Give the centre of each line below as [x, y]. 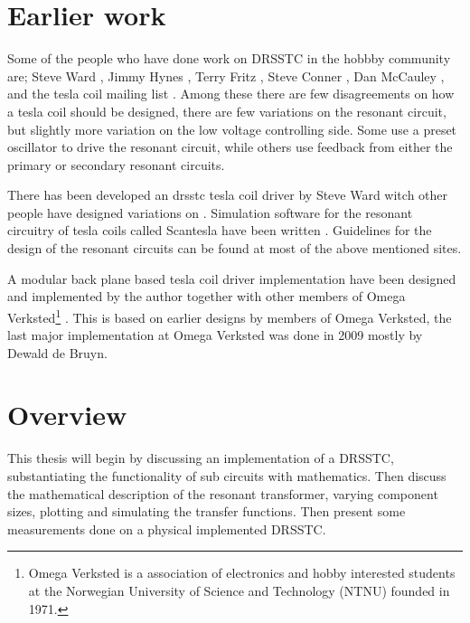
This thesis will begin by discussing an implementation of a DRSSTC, [201, 458]
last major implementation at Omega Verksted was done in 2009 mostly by [215, 335]
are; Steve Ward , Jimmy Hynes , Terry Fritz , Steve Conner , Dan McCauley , [226, 76]
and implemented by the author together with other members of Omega [207, 296]
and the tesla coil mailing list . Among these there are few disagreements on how [231, 94]
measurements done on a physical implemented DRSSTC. [167, 529]
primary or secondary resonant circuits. [116, 164]
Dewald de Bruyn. [57, 352]
